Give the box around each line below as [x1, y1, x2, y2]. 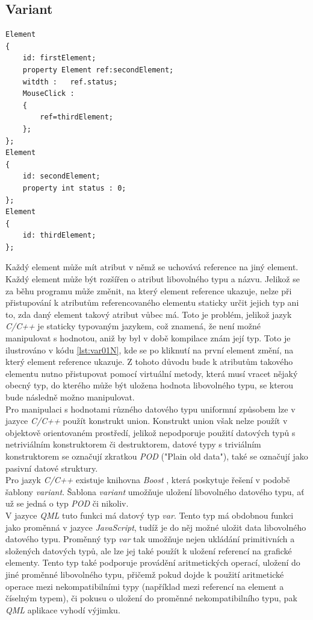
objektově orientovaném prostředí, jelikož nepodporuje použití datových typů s [5, 426, 296, 438]
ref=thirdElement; [40, 113, 113, 122]
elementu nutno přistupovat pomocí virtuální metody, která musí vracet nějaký [5, 367, 298, 379]
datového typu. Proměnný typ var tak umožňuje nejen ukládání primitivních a [5, 533, 295, 545]
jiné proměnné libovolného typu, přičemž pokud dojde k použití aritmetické [5, 568, 284, 580]
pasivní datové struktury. [5, 461, 98, 474]
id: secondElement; [22, 172, 101, 181]
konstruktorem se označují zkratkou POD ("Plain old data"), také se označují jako [5, 449, 308, 462]
